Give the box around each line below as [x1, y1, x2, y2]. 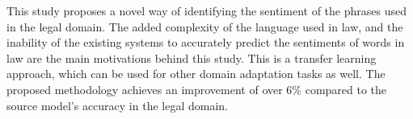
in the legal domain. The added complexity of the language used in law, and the [6, 18, 403, 35]
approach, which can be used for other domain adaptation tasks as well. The [6, 65, 386, 82]
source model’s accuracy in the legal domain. [6, 96, 228, 113]
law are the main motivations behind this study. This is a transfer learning [6, 49, 377, 66]
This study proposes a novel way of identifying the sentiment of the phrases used [6, 2, 407, 18]
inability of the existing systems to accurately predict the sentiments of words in [6, 34, 405, 51]
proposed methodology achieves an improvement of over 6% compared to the [6, 80, 387, 97]
